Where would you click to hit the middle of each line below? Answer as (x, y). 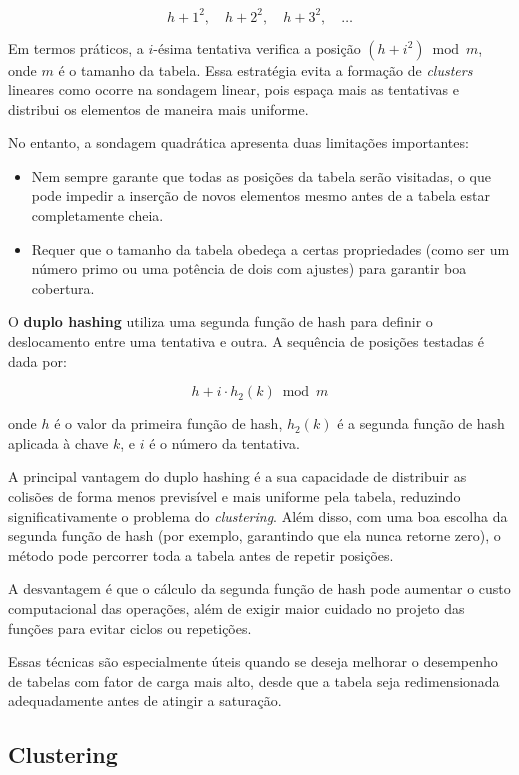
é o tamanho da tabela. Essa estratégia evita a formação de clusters (265, 69)
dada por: (37, 360)
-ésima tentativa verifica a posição (257, 47)
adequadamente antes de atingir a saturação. (145, 700)
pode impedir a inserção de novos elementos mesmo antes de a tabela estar (261, 195)
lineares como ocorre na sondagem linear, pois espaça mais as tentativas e (233, 89)
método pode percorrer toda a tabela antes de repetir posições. (201, 554)
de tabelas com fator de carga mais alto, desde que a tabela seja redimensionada (254, 680)
